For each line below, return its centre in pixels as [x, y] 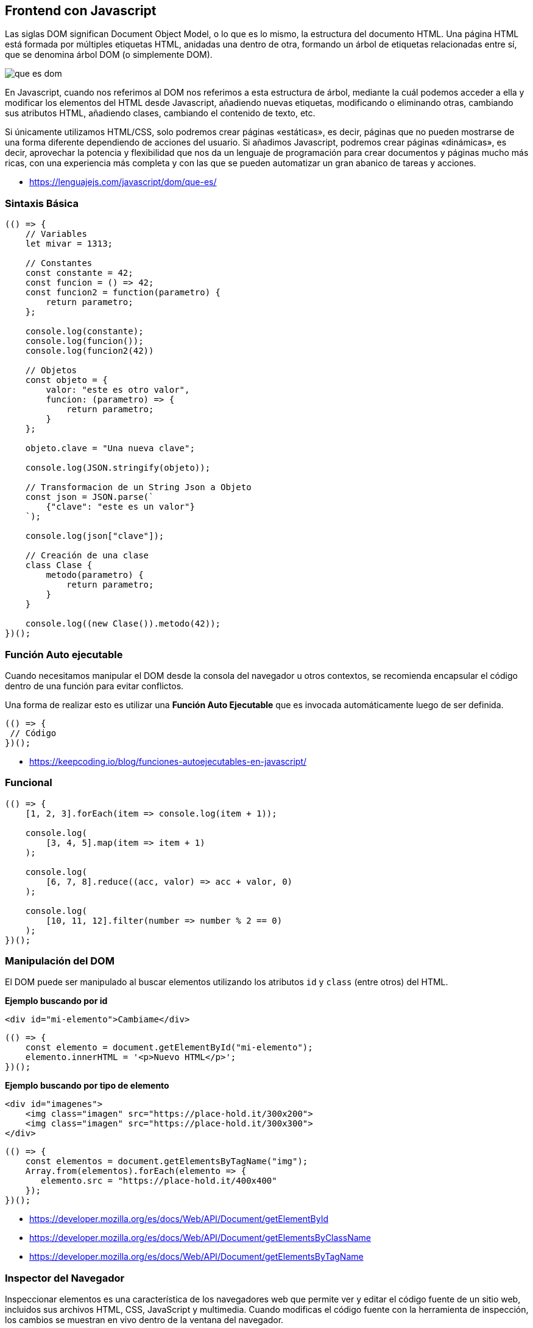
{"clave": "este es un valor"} [120, 507]
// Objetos [51, 371]
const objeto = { [66, 380]
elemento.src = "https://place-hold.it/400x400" [159, 1181]
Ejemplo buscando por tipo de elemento [87, 1086]
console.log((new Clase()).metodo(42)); [123, 624]
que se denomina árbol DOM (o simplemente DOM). [109, 55]
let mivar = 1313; [69, 244]
